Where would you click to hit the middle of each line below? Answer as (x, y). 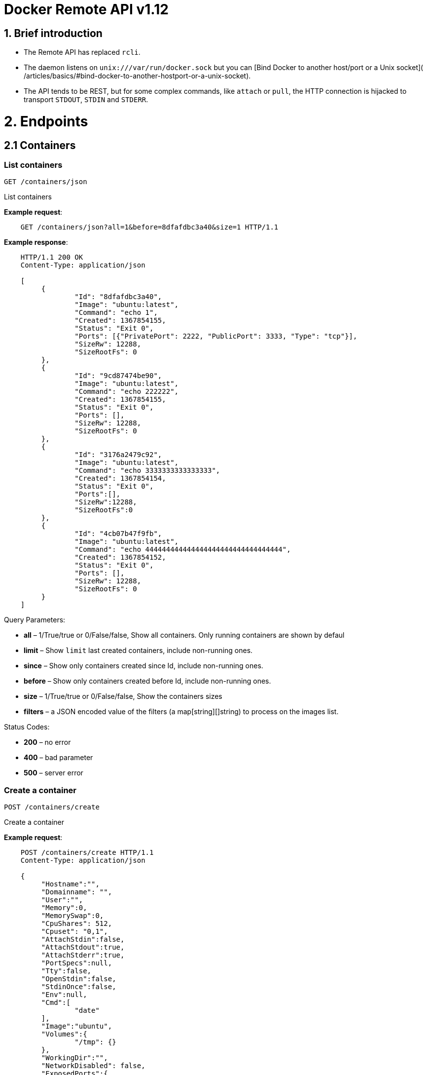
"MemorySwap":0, (72, 916)
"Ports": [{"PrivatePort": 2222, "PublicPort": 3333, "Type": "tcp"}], (216, 336)
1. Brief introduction (53, 33)
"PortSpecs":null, (77, 963)
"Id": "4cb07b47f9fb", (118, 534)
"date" (87, 1011)
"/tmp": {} (95, 1042)
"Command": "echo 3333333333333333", (147, 471)
